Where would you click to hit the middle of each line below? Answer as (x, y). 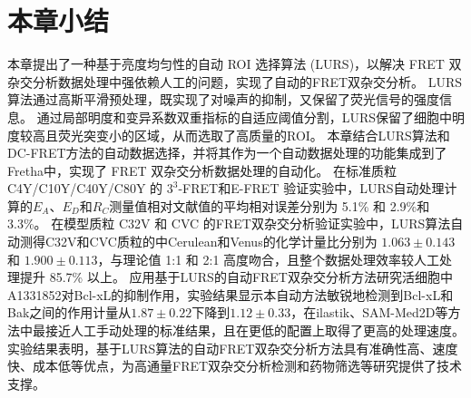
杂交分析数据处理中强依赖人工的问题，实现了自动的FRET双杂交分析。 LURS (235, 81)
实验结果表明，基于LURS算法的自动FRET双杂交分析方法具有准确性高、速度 (233, 348)
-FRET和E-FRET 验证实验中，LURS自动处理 (311, 188)
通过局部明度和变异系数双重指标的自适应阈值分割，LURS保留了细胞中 (244, 116)
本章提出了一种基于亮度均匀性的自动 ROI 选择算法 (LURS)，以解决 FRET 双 (235, 64)
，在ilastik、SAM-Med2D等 (369, 312)
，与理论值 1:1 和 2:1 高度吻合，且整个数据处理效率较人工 (269, 259)
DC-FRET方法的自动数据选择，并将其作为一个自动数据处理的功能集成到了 (227, 153)
